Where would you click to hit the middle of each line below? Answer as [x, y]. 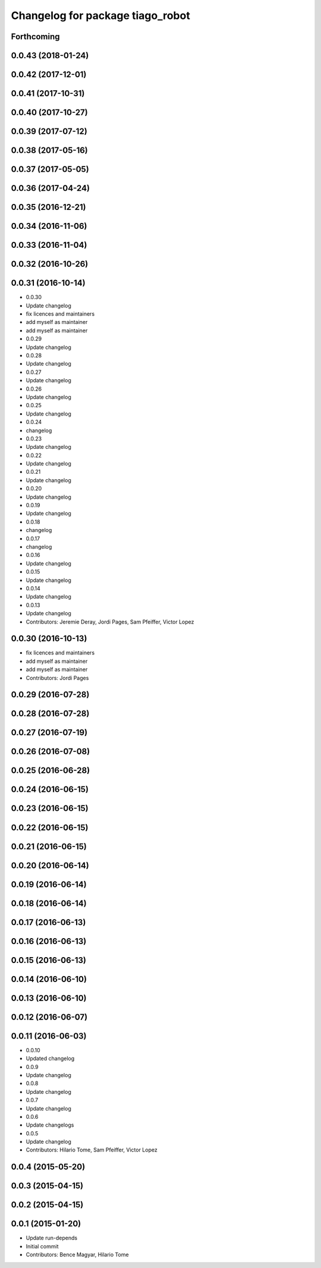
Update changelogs [50, 1125]
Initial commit [42, 1246]
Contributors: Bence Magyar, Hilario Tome [77, 1255]
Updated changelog [50, 1059]
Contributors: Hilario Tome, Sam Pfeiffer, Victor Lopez [92, 1150]
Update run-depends [51, 1238]
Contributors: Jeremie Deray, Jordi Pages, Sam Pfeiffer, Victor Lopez [110, 622]
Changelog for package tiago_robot [100, 15]
